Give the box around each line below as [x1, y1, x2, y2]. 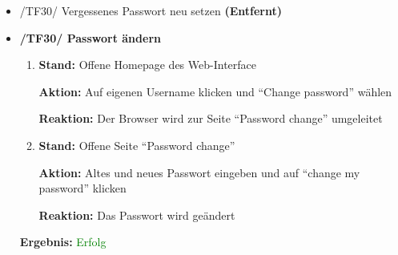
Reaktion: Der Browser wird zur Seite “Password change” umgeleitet [38, 110, 383, 127]
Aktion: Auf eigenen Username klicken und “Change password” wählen [38, 83, 392, 99]
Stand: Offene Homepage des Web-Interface [38, 56, 256, 73]
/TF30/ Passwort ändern [19, 29, 161, 46]
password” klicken [38, 180, 127, 196]
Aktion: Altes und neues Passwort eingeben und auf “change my [38, 164, 360, 180]
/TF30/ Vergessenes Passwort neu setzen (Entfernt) [19, 2, 282, 18]
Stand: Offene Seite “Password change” [38, 136, 235, 153]
